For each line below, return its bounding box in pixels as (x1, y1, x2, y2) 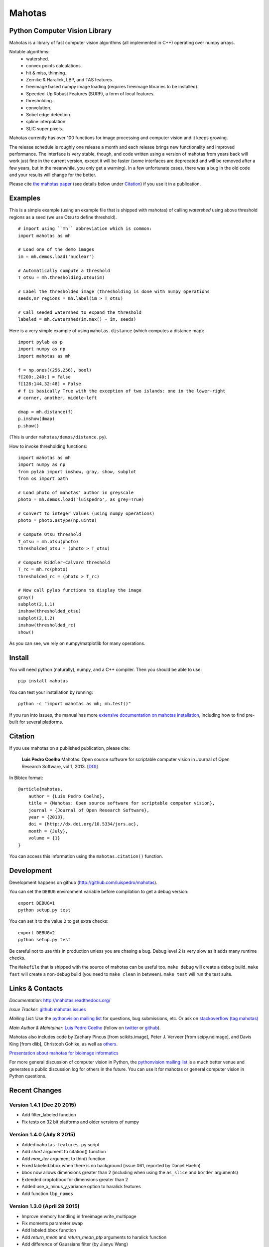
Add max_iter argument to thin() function (21, 1155, 106, 1162)
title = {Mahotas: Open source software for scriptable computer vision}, (28, 801, 215, 806)
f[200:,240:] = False (18, 374, 71, 380)
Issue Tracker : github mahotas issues (9, 1007, 86, 1012)
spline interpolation (26, 119, 66, 125)
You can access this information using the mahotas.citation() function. (9, 853, 163, 859)
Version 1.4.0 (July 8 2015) (9, 1131, 76, 1138)
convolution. (26, 105, 52, 111)
